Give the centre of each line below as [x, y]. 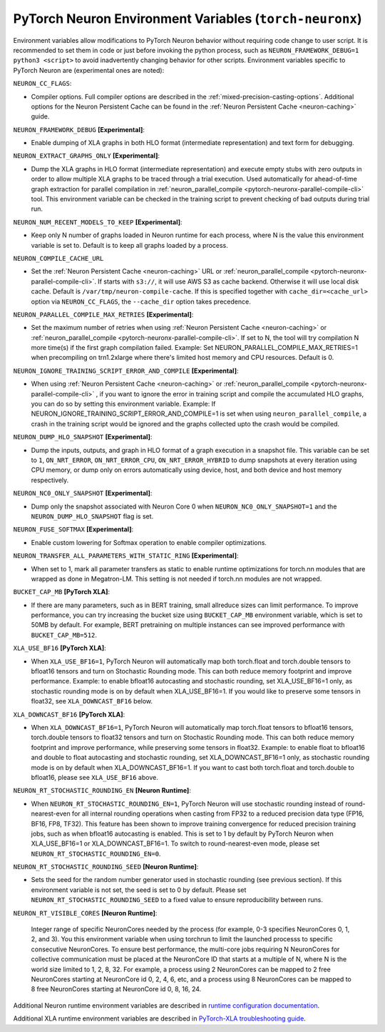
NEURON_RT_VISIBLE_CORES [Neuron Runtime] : [85, 913]
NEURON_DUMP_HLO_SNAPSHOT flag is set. [92, 516]
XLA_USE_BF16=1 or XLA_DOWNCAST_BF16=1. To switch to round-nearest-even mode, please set [175, 843]
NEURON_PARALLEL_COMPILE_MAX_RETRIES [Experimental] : [103, 314]
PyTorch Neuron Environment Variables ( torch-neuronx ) [188, 19]
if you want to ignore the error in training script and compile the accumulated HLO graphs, [231, 394]
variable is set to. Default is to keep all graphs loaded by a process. [129, 245]
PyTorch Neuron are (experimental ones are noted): [89, 70]
